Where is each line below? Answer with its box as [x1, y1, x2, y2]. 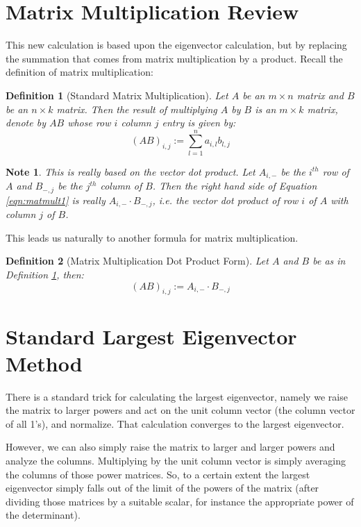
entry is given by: [162, 115, 236, 130]
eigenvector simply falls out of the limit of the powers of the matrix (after [6, 480, 319, 495]
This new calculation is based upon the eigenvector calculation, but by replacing [6, 37, 347, 52]
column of [100, 178, 142, 193]
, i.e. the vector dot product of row [152, 192, 299, 207]
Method [6, 349, 83, 377]
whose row [67, 115, 111, 130]
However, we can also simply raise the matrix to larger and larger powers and [6, 440, 335, 454]
